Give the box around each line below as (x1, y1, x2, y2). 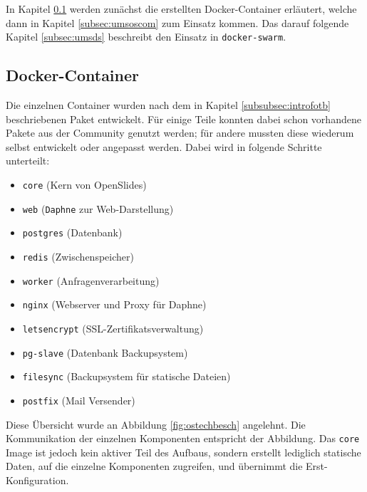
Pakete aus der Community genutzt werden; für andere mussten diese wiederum (6, 125, 354, 140)
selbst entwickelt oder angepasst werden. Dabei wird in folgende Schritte (6, 139, 322, 154)
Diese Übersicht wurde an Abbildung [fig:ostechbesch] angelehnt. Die (6, 417, 306, 431)
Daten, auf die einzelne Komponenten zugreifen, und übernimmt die (6, 459, 303, 473)
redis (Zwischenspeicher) (22, 248, 134, 263)
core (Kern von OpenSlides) (22, 177, 147, 192)
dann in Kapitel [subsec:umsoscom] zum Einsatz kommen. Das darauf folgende (6, 15, 349, 30)
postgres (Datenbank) (22, 225, 123, 240)
